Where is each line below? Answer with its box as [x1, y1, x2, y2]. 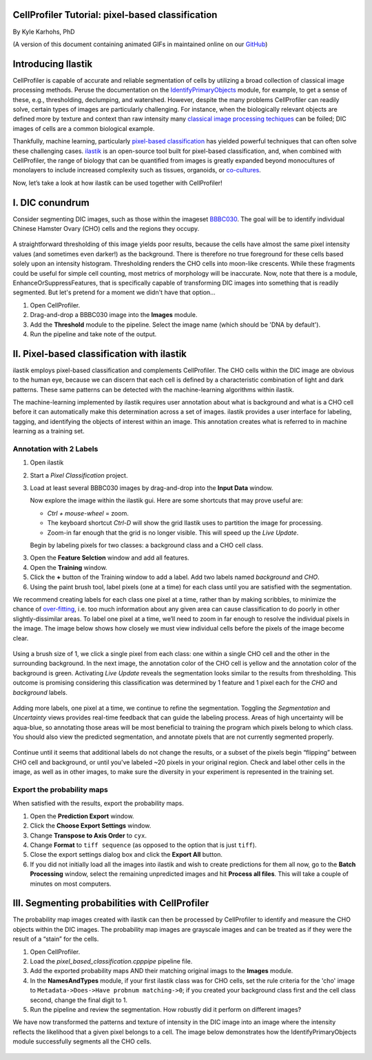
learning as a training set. [12, 427, 85, 436]
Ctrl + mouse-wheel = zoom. [47, 509, 129, 517]
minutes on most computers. [30, 879, 112, 888]
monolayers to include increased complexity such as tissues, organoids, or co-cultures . [12, 166, 261, 174]
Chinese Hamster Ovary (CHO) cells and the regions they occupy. [12, 225, 200, 233]
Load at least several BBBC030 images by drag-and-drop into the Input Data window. [30, 484, 273, 492]
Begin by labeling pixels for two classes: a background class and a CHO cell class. [30, 541, 264, 549]
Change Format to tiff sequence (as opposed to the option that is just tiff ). [30, 841, 257, 849]
